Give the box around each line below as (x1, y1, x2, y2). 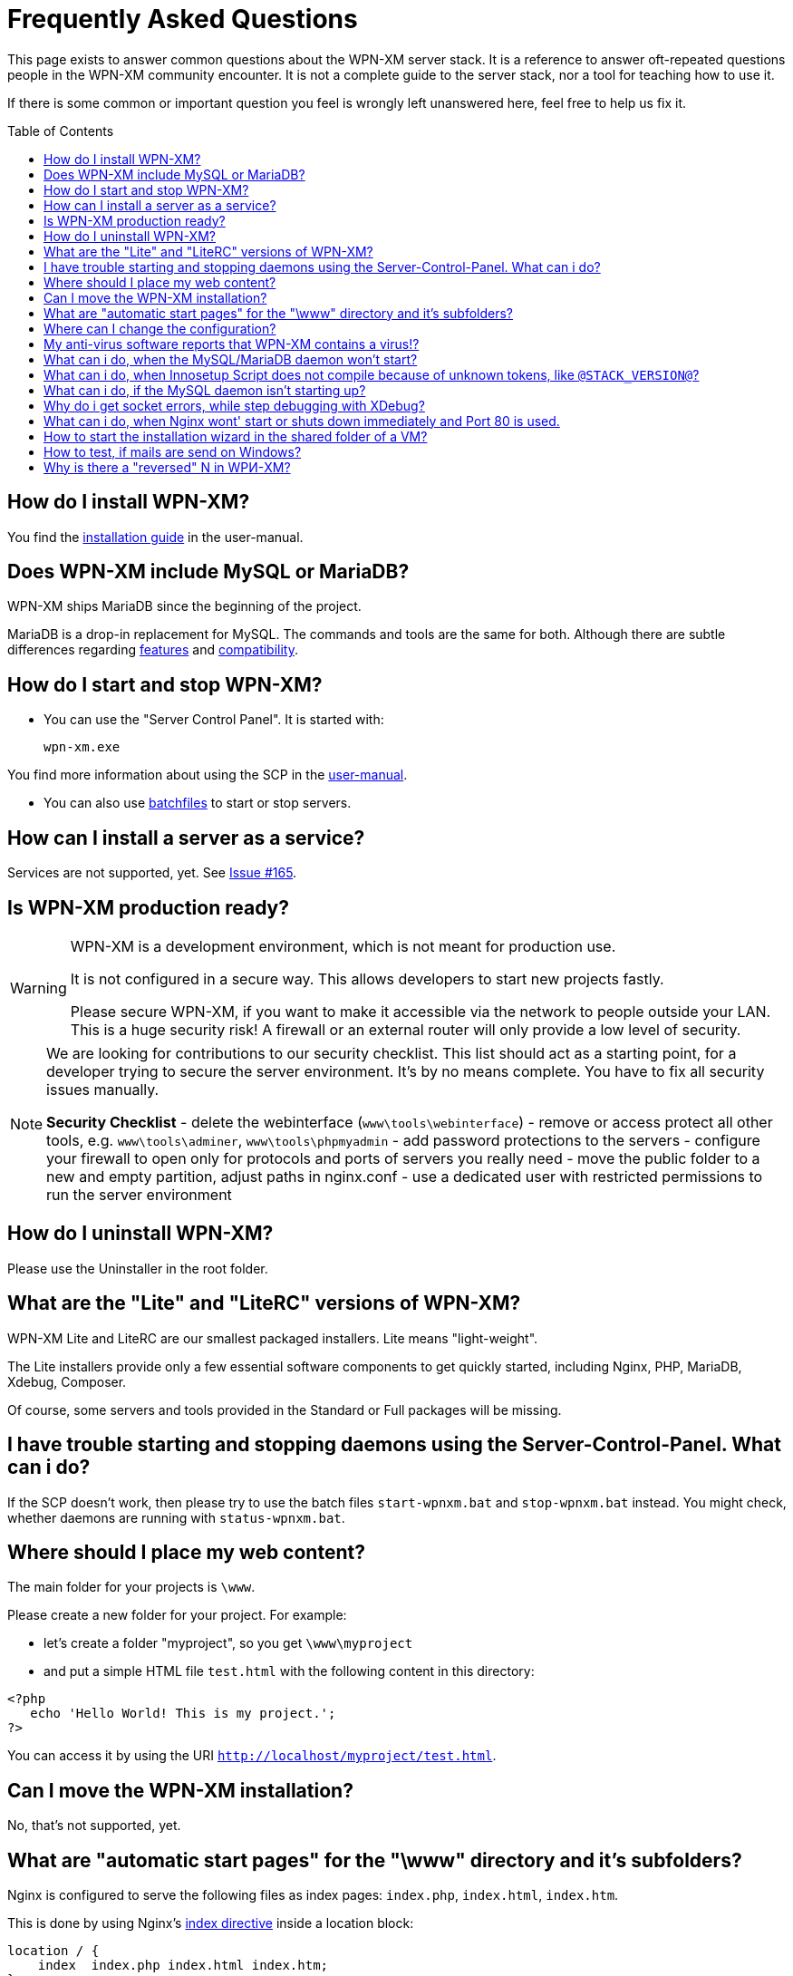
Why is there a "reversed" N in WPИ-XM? (44, 459, 291, 475)
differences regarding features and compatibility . (7, 642, 299, 658)
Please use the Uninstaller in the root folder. (7, 1260, 268, 1276)
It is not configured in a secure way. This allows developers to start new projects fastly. (70, 969, 664, 988)
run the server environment (46, 1185, 232, 1204)
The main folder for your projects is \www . (7, 1579, 256, 1595)
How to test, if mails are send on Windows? (44, 443, 302, 460)
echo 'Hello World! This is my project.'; (30, 1706, 336, 1721)
